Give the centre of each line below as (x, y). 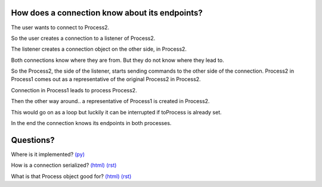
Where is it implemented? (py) (48, 154)
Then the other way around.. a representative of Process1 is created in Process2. (110, 101)
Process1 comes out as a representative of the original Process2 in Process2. (106, 79)
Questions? (33, 140)
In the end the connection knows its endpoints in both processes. (91, 123)
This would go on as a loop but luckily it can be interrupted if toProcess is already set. (116, 112)
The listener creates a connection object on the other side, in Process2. (99, 49)
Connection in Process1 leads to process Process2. (74, 90)
